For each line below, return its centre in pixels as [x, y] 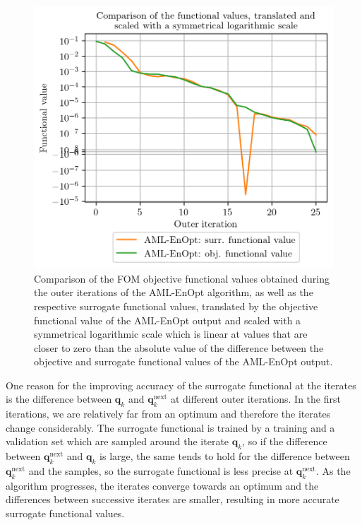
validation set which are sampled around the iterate [117, 441]
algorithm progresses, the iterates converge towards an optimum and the [162, 485]
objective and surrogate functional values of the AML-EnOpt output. [183, 361]
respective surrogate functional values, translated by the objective [176, 306]
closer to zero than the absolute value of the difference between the [179, 347]
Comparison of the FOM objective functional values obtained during [182, 278]
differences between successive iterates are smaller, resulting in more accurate [173, 499]
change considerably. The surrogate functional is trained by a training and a [170, 427]
